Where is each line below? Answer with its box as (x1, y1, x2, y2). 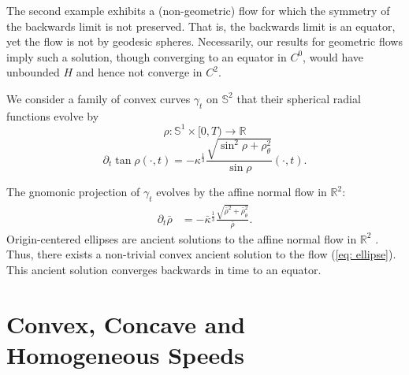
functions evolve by (6, 107, 99, 124)
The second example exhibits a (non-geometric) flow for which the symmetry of (6, 2, 390, 18)
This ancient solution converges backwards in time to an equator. (6, 262, 322, 278)
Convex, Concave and (6, 307, 246, 340)
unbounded (6, 64, 60, 80)
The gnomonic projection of (6, 184, 140, 200)
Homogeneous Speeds (6, 339, 244, 370)
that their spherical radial (236, 90, 361, 106)
